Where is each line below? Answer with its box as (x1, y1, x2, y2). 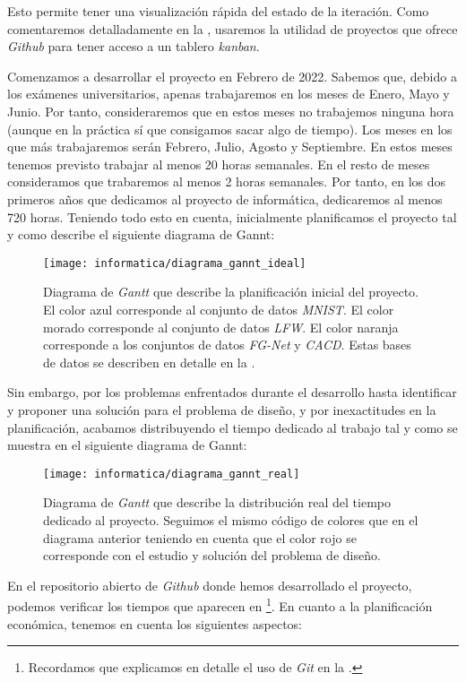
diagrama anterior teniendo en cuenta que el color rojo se (43, 528, 357, 547)
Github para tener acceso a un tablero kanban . (7, 37, 260, 56)
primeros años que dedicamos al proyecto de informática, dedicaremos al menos (7, 189, 443, 208)
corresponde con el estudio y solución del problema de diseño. (43, 546, 381, 565)
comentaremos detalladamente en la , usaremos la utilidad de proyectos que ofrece (7, 19, 458, 38)
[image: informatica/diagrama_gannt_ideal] (43, 256, 306, 270)
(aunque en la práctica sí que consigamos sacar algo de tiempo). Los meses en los (7, 119, 453, 138)
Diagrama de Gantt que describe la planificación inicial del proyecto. (43, 282, 419, 301)
